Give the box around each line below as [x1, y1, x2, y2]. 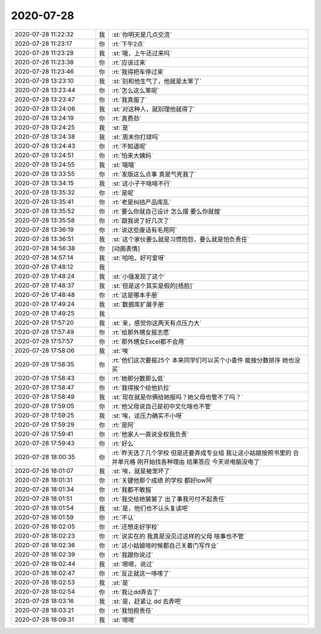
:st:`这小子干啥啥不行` [112, 179, 172, 188]
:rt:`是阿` [112, 420, 136, 429]
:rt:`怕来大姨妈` [112, 151, 154, 160]
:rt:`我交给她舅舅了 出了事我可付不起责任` [112, 495, 226, 503]
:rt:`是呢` [112, 188, 136, 196]
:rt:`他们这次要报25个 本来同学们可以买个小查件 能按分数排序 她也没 [112, 356, 300, 364]
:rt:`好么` [112, 439, 136, 448]
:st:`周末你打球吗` [112, 133, 160, 141]
